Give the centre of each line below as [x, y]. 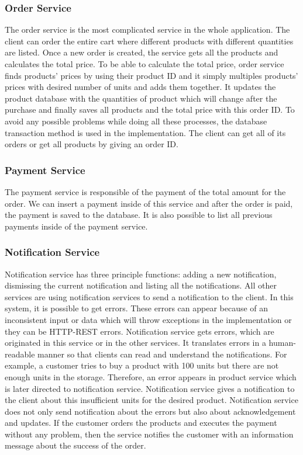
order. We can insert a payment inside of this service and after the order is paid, [149, 203]
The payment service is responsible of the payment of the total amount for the [145, 191]
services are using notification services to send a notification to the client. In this [149, 296]
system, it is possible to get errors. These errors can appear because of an [137, 308]
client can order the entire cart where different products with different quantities [149, 41]
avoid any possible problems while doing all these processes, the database [136, 121]
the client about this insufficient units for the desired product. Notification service [151, 400]
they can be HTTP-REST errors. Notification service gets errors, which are [140, 331]
